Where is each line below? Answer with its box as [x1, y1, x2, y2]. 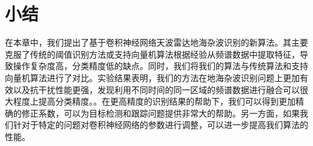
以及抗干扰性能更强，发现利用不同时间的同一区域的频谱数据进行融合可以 [13, 83, 300, 96]
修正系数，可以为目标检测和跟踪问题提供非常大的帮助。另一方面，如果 [21, 106, 300, 119]
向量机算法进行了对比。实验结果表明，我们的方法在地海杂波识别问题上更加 [5, 71, 300, 84]
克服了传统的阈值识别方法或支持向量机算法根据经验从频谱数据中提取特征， [5, 47, 300, 60]
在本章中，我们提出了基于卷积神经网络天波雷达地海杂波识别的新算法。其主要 [5, 36, 308, 49]
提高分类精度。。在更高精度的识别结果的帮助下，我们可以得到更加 [38, 95, 296, 108]
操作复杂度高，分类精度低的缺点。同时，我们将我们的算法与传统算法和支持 [13, 59, 308, 72]
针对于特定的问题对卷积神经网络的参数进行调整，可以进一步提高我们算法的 [13, 118, 308, 131]
